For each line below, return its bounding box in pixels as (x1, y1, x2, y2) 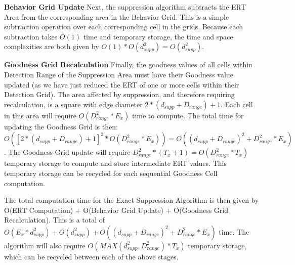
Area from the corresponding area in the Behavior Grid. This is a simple (4, 11, 229, 22)
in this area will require (4, 110, 76, 120)
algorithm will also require (4, 240, 86, 250)
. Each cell (220, 99, 253, 109)
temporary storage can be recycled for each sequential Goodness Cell (4, 167, 218, 178)
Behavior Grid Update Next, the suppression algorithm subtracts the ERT (4, 2, 246, 12)
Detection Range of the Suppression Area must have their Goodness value (4, 69, 233, 79)
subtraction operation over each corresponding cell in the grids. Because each (4, 21, 243, 32)
